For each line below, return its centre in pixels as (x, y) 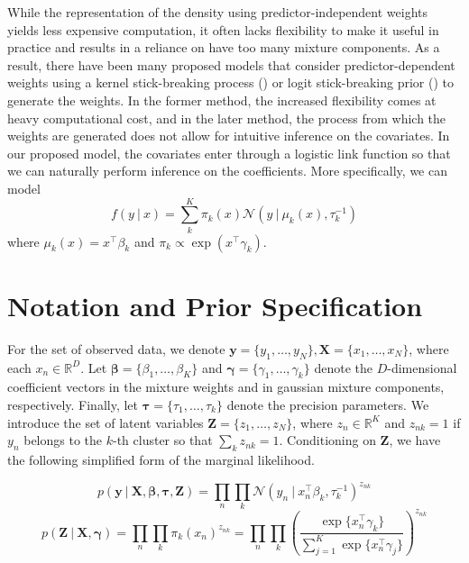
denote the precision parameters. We (328, 404)
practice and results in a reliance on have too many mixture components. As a (224, 47)
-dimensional (422, 367)
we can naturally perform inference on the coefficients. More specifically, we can (227, 171)
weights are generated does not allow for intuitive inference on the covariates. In (229, 136)
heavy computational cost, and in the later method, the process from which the (227, 118)
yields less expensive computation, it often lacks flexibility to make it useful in (223, 29)
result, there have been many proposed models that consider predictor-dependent (231, 64)
